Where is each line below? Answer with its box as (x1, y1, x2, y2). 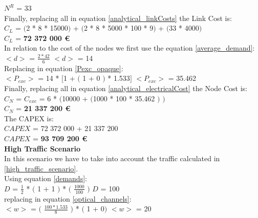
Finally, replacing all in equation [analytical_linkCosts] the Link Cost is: (4, 12, 232, 23)
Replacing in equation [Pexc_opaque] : (4, 62, 123, 73)
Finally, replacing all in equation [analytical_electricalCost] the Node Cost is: (4, 82, 247, 93)
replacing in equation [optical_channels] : (4, 193, 132, 204)
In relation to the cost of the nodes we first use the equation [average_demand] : (4, 42, 255, 53)
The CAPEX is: (4, 113, 54, 123)
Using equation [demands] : (4, 173, 87, 184)
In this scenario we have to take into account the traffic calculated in (4, 153, 220, 164)
